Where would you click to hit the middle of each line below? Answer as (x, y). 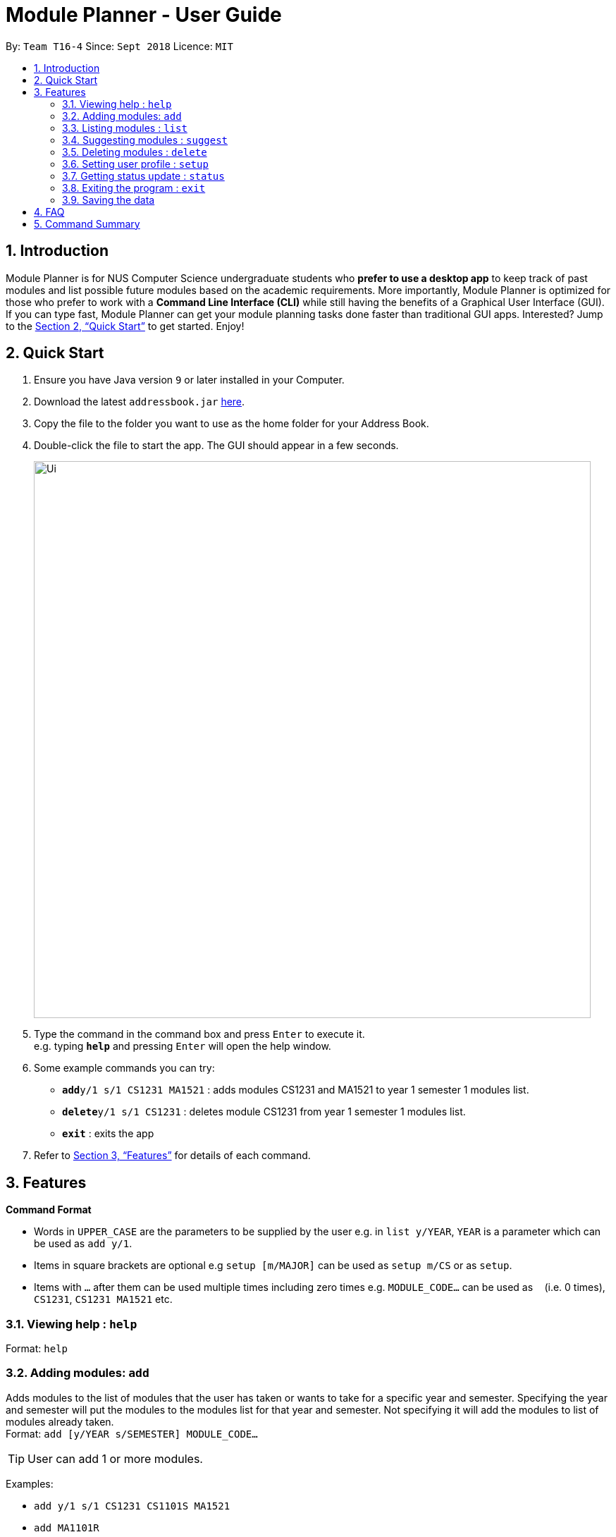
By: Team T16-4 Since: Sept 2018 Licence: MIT (119, 46)
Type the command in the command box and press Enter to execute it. (199, 1034)
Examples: (30, 1483)
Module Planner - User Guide (144, 15)
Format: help (37, 1349)
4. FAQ (49, 212)
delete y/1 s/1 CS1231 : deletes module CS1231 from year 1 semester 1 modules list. (264, 1112)
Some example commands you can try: (124, 1068)
